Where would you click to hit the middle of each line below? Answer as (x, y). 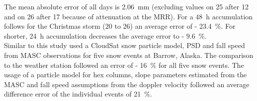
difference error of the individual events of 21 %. (78, 94)
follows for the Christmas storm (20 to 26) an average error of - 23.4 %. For (120, 26)
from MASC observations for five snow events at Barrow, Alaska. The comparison (129, 55)
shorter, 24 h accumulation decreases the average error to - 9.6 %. (105, 35)
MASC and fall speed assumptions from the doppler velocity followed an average (127, 84)
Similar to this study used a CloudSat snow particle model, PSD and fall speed (125, 45)
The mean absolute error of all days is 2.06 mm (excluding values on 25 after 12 (126, 6)
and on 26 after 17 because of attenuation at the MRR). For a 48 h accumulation (128, 16)
